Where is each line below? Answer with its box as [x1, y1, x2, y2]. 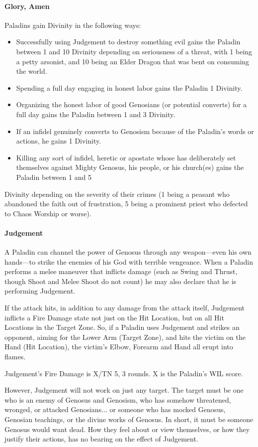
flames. [4, 351, 26, 362]
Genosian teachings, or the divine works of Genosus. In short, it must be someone [4, 414, 254, 424]
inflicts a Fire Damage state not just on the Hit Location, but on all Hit [4, 312, 224, 322]
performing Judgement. [4, 286, 76, 296]
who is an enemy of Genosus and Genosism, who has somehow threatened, [4, 394, 231, 405]
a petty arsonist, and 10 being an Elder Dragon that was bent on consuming [16, 56, 250, 66]
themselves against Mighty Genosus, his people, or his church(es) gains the [16, 162, 244, 172]
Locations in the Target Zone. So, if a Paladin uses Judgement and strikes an [4, 322, 240, 332]
